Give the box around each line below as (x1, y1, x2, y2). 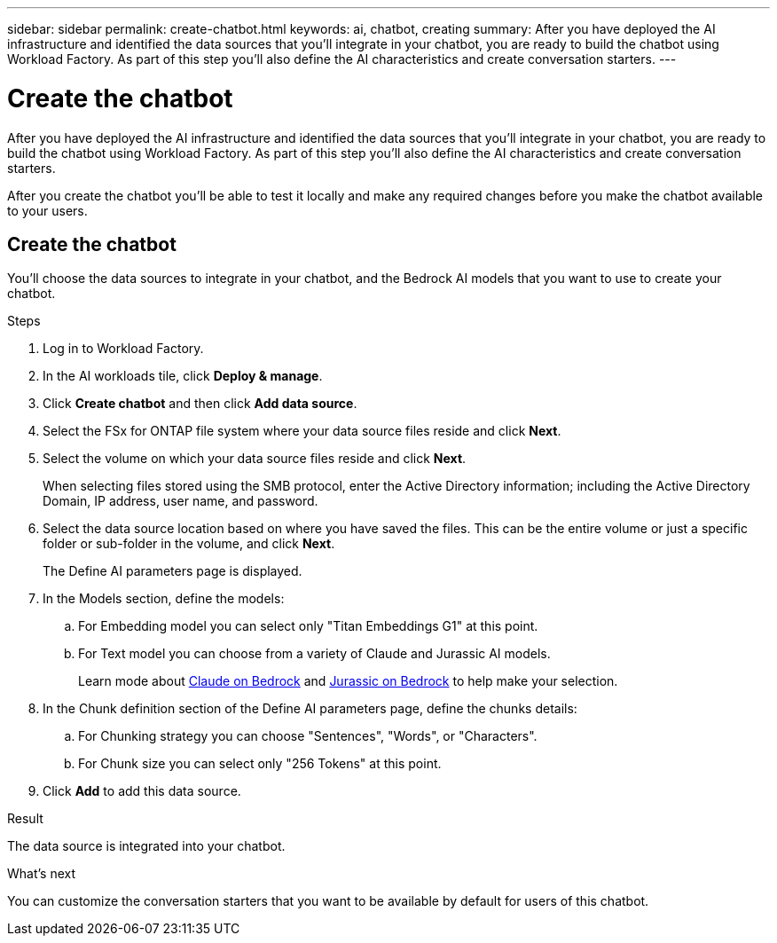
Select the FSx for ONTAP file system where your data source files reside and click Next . (43, 423, 561, 439)
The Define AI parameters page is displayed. (43, 563, 302, 579)
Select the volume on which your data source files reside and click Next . (43, 451, 467, 467)
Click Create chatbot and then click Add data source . (43, 396, 357, 412)
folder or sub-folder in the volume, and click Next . (43, 536, 335, 552)
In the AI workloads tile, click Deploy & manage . (43, 368, 323, 384)
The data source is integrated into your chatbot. (7, 838, 286, 854)
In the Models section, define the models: (43, 591, 285, 607)
